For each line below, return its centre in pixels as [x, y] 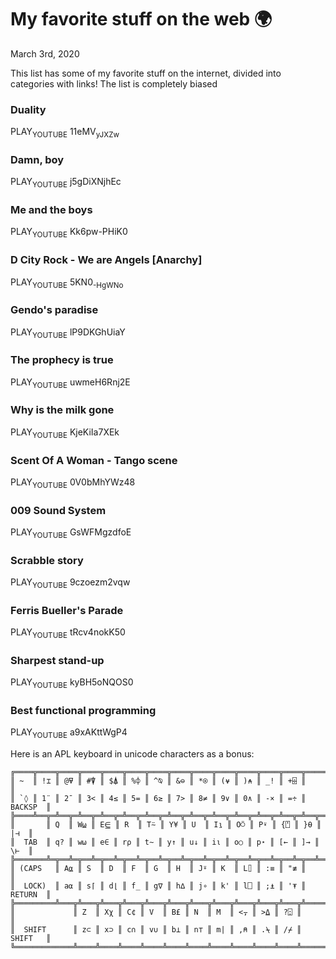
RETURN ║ [31, 895]
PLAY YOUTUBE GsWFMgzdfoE [71, 533]
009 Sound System [58, 510]
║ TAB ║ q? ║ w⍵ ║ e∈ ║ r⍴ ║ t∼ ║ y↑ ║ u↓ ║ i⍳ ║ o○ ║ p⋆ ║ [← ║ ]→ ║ [165, 842]
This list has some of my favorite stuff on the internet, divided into [146, 73]
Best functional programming [83, 710]
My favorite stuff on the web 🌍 [141, 19]
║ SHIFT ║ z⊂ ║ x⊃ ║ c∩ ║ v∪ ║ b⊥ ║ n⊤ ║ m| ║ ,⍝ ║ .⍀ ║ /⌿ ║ [156, 930]
